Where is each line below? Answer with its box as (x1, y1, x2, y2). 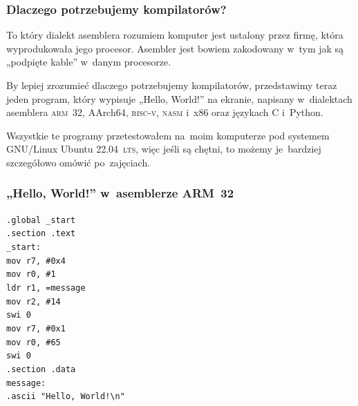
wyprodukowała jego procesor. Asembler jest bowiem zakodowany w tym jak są (6, 41, 344, 55)
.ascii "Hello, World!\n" (6, 391, 125, 402)
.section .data (6, 365, 76, 374)
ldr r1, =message (6, 283, 86, 293)
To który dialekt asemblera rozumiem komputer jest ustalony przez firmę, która (6, 28, 343, 42)
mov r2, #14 (6, 296, 61, 307)
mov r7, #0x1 (6, 324, 66, 334)
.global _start (6, 215, 76, 225)
